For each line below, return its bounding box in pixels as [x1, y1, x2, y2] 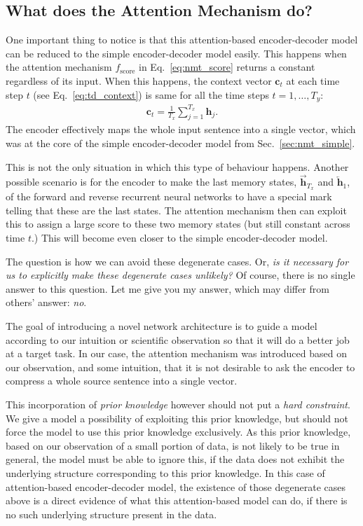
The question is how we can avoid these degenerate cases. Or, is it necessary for [6, 254, 349, 268]
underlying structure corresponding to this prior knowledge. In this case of [6, 465, 325, 480]
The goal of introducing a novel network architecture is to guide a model [6, 318, 317, 333]
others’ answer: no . [6, 295, 87, 310]
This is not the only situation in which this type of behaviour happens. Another [6, 159, 349, 174]
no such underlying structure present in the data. [6, 506, 217, 521]
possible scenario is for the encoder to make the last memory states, [6, 174, 297, 189]
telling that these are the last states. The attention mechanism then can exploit [6, 202, 347, 217]
